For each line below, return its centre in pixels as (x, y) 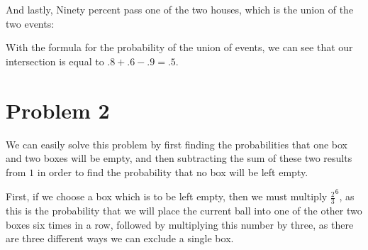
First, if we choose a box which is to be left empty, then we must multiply (167, 196)
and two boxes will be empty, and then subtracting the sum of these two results (179, 158)
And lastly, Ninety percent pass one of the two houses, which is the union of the (180, 9)
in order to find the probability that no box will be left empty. (173, 172)
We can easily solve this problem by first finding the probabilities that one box (177, 144)
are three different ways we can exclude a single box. (120, 238)
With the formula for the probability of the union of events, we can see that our (179, 47)
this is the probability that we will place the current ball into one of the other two (184, 211)
